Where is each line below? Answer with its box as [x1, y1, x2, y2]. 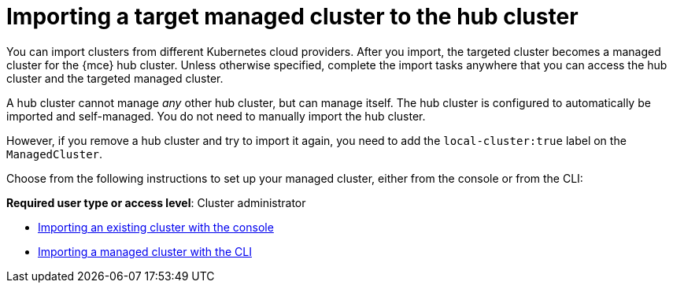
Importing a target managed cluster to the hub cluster [6, 3, 579, 30]
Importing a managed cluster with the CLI [38, 244, 252, 258]
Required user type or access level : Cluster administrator [6, 195, 306, 209]
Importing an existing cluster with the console [38, 220, 274, 234]
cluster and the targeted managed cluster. [6, 71, 224, 85]
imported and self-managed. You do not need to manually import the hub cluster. [6, 109, 426, 123]
